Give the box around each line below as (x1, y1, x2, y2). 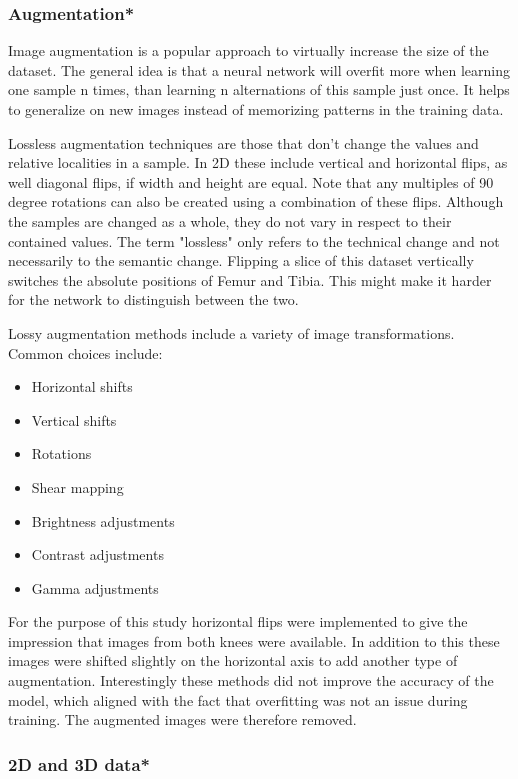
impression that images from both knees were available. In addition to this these (8, 630, 500, 651)
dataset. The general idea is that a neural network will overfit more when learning (8, 59, 511, 80)
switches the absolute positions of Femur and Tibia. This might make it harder (8, 269, 492, 290)
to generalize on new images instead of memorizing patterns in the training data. (8, 99, 504, 119)
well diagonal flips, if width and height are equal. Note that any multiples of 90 (8, 171, 494, 192)
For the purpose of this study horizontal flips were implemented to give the (8, 611, 468, 632)
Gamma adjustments (31, 577, 159, 598)
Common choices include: (8, 342, 163, 363)
